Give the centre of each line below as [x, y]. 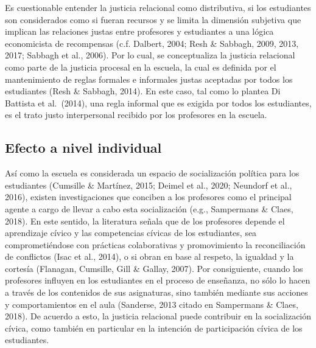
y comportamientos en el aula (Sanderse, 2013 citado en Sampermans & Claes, [152, 304]
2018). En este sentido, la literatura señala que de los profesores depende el [145, 221]
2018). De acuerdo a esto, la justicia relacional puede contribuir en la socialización [158, 316]
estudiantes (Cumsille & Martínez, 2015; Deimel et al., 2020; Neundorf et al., [149, 185]
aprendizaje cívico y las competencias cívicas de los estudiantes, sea [131, 233]
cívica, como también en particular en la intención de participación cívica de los [154, 328]
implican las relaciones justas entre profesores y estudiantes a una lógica [139, 31]
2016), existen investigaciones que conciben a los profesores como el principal [148, 197]
